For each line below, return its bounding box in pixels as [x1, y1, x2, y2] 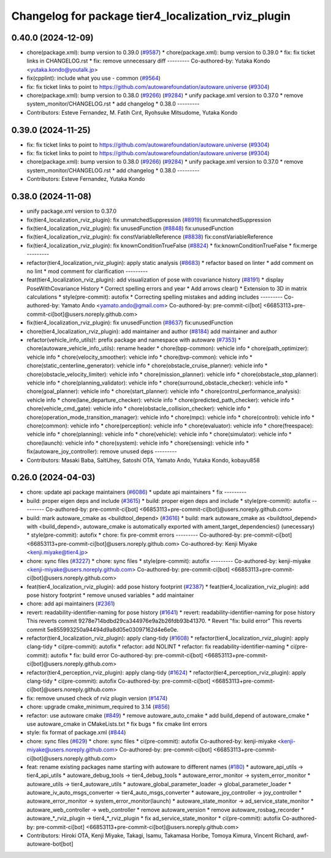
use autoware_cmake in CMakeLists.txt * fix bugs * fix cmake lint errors [26, 720, 208, 727]
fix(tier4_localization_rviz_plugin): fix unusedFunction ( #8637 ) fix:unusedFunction [26, 319, 234, 326]
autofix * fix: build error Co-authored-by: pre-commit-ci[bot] [50, 651, 204, 659]
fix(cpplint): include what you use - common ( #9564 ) [26, 74, 161, 82]
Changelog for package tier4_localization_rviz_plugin [11, 9, 291, 23]
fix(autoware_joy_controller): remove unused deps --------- [26, 448, 177, 455]
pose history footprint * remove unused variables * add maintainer [26, 592, 194, 599]
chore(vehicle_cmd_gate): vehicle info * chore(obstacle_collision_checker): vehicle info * [26, 405, 251, 412]
